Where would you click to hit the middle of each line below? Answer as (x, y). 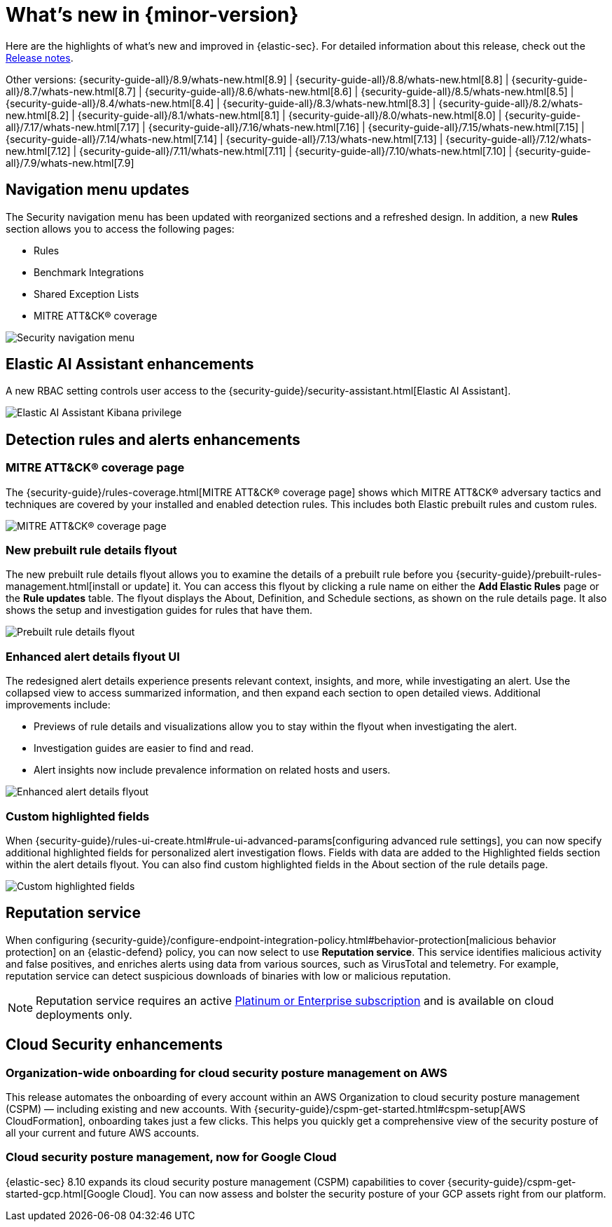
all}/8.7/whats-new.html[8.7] (71, 91)
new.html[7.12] (38, 151)
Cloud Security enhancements (114, 1045)
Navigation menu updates (98, 190)
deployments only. (84, 1014)
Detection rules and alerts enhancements (153, 439)
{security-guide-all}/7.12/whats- (519, 139)
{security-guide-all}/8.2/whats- (511, 103)
